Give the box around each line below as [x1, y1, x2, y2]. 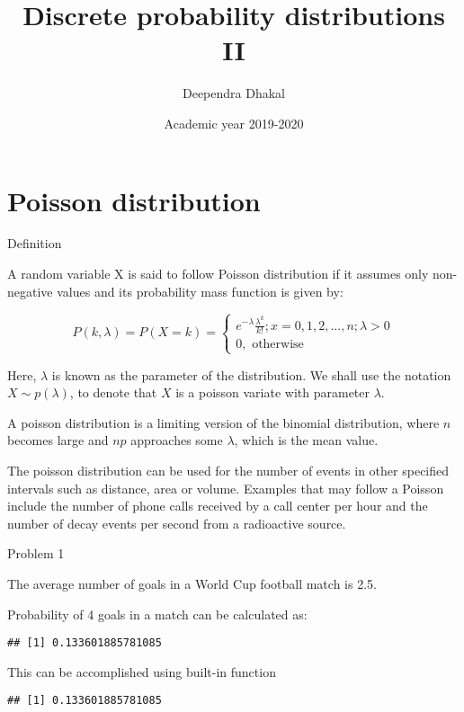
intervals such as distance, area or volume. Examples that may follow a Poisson [7, 478, 444, 497]
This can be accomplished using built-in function [7, 662, 276, 681]
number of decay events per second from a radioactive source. [7, 513, 346, 532]
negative [7, 281, 53, 300]
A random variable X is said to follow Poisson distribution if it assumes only [7, 264, 429, 283]
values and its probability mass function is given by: [57, 281, 344, 300]
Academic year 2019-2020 [164, 113, 304, 132]
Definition [7, 234, 62, 253]
